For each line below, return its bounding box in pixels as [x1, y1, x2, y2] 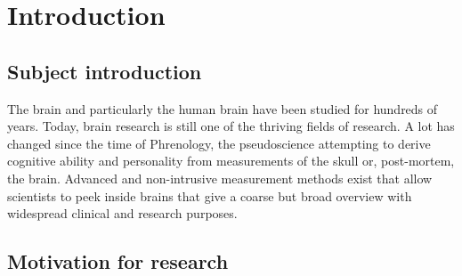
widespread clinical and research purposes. [7, 204, 238, 223]
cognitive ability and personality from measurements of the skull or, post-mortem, [7, 151, 455, 170]
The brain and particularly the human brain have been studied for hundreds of [7, 99, 438, 118]
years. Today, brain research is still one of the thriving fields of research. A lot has [7, 117, 455, 135]
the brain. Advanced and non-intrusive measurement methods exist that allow [7, 168, 433, 187]
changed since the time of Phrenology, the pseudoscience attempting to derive [7, 134, 431, 152]
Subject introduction [7, 57, 202, 85]
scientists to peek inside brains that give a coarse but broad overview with [7, 186, 412, 205]
